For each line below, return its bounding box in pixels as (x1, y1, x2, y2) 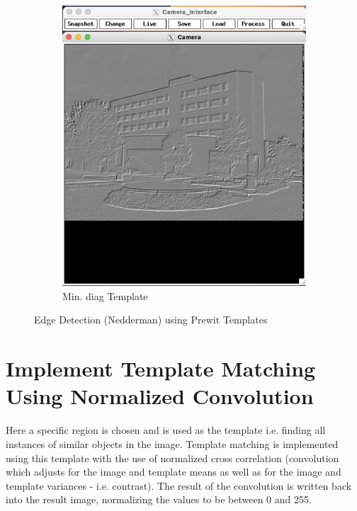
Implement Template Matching (6, 354, 316, 383)
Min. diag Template (62, 288, 148, 303)
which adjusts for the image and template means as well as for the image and (6, 464, 341, 479)
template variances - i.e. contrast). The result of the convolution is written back (6, 478, 352, 493)
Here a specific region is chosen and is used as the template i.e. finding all (6, 423, 326, 437)
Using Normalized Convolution (6, 381, 314, 410)
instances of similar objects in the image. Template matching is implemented (6, 436, 339, 451)
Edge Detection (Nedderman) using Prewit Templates (34, 312, 268, 327)
